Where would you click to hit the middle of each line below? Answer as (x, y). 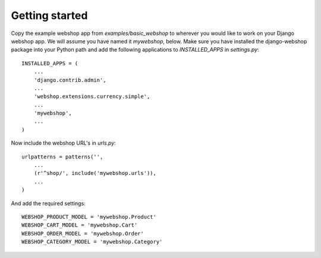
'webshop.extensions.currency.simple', (92, 97)
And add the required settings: (48, 203)
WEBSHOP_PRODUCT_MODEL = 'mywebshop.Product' (89, 217)
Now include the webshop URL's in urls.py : (63, 143)
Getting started (49, 15)
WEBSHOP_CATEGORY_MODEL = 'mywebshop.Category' (92, 242)
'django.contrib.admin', (70, 80)
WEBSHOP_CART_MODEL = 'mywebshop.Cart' (80, 225)
